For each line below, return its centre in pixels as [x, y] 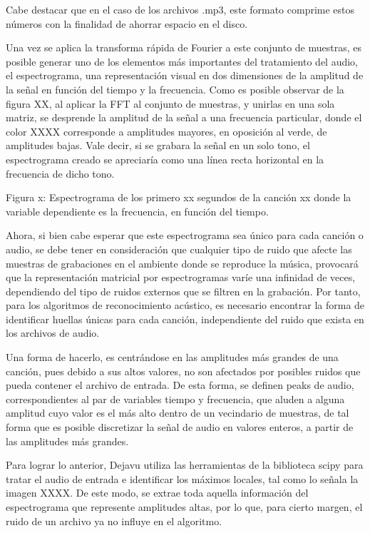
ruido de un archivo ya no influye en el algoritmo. [114, 521]
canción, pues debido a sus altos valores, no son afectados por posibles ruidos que [183, 371]
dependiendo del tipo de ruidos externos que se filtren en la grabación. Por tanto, [183, 291]
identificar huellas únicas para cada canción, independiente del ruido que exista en [185, 319]
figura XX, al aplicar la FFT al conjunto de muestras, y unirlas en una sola [170, 103]
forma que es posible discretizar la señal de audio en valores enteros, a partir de [180, 427]
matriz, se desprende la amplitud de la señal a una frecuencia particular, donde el [184, 117]
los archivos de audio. [53, 333]
